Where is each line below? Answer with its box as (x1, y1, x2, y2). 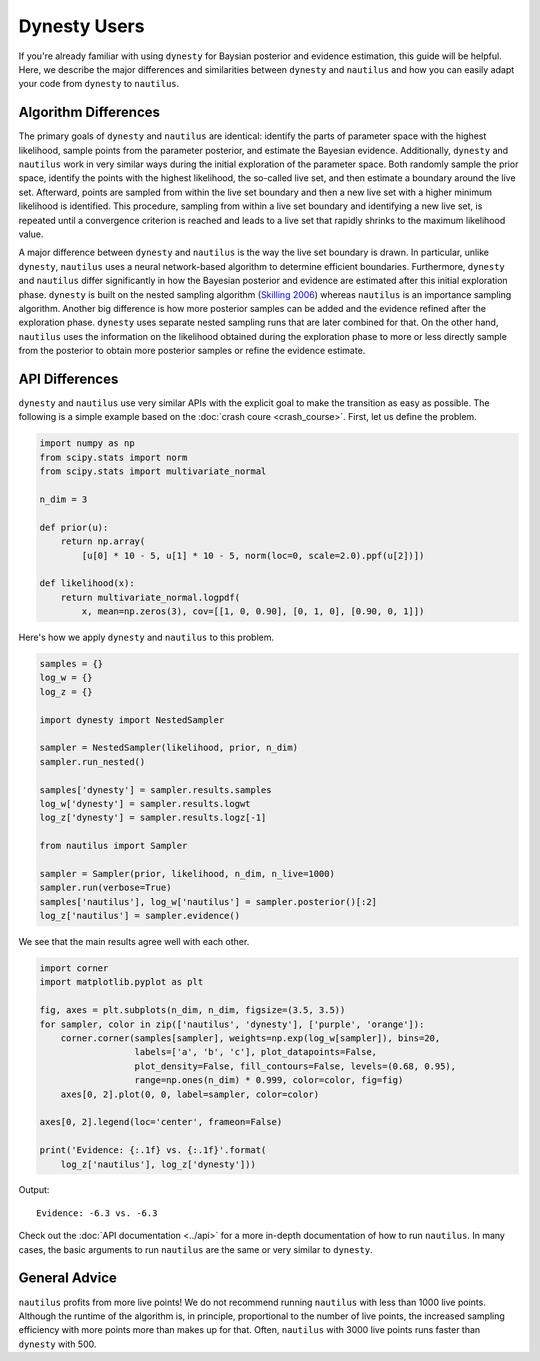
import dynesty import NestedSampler (39, 714, 225, 725)
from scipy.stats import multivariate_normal (39, 466, 267, 477)
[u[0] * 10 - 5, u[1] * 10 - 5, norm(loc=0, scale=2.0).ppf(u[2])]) (81, 550, 425, 561)
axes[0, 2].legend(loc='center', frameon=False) (39, 1116, 283, 1128)
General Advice (18, 1270, 117, 1287)
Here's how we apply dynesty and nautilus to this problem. (18, 631, 275, 644)
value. (18, 228, 44, 240)
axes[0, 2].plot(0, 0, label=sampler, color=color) (60, 1088, 320, 1100)
